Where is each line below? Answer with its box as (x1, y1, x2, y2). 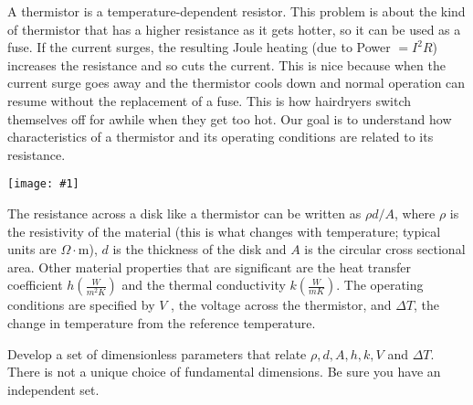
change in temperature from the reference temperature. (7, 313, 316, 332)
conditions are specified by (7, 295, 155, 314)
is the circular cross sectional (304, 240, 466, 259)
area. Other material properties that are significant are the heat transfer (7, 257, 411, 276)
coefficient (7, 275, 63, 294)
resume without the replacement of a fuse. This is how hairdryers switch (7, 91, 412, 110)
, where (394, 204, 436, 222)
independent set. (7, 379, 100, 399)
